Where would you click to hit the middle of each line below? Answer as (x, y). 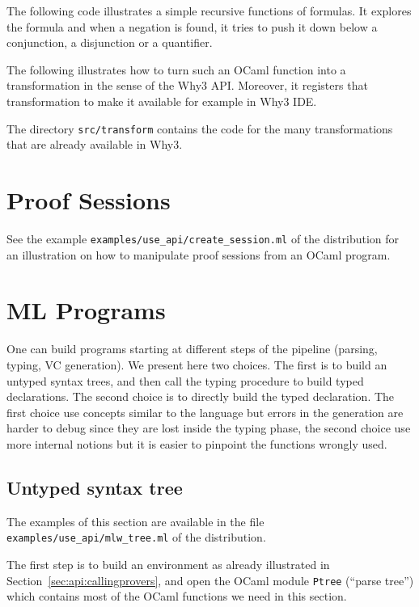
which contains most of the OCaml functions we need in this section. (177, 596)
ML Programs (86, 310)
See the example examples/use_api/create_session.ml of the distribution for (203, 238)
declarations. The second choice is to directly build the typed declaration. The (201, 396)
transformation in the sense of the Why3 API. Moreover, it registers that (187, 85)
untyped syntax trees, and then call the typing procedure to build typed (185, 380)
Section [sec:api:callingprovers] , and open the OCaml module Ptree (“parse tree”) (210, 580)
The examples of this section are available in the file (135, 521)
